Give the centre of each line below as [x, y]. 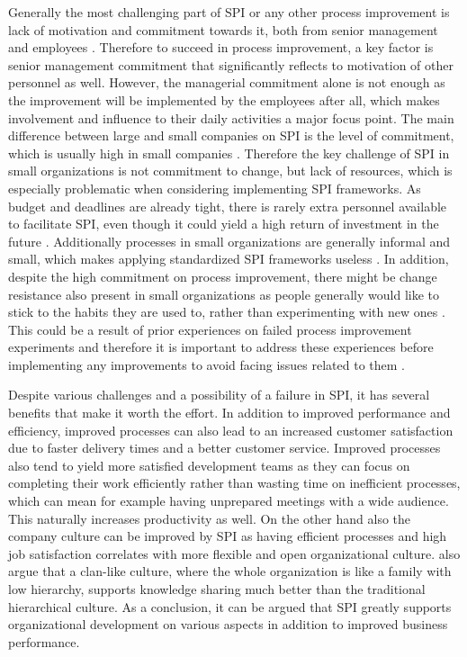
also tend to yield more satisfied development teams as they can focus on [209, 465]
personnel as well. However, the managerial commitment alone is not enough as [227, 82]
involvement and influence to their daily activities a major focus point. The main [231, 117]
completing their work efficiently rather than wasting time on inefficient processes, [234, 483]
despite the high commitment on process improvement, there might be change [223, 276]
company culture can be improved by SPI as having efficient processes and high [228, 536]
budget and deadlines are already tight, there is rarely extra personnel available [228, 206]
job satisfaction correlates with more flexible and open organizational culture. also [234, 553]
